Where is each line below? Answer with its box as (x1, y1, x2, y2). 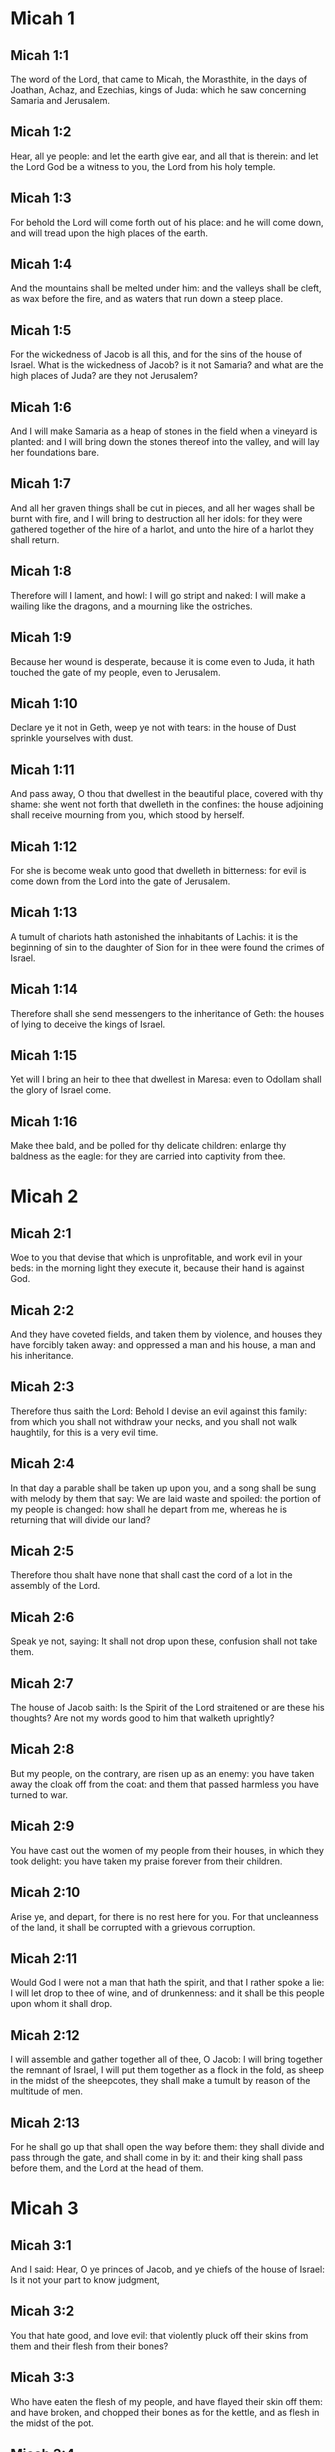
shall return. (10, 533, 60, 546)
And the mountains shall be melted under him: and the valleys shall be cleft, (10, 282, 322, 294)
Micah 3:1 (10, 2237, 72, 2254)
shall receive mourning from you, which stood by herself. (10, 809, 245, 821)
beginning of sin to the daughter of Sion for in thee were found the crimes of (10, 941, 325, 953)
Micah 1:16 (10, 1113, 78, 1130)
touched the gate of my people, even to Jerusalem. (10, 666, 222, 678)
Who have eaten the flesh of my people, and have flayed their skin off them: (10, 2395, 323, 2407)
